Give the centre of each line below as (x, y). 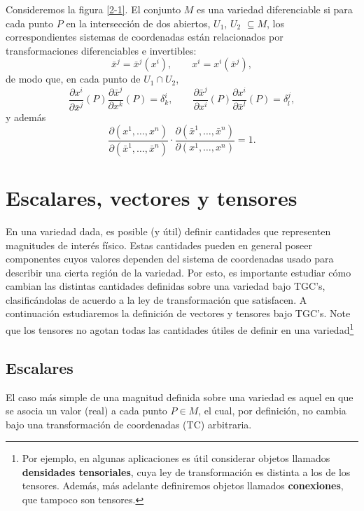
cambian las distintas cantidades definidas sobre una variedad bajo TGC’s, (166, 286)
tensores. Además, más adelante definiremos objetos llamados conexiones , (183, 485)
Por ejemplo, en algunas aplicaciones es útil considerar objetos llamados (176, 458)
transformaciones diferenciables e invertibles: (101, 50)
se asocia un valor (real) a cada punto (86, 411)
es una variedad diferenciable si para (275, 9)
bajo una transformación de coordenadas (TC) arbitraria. (129, 424)
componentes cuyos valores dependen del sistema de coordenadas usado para (170, 259)
